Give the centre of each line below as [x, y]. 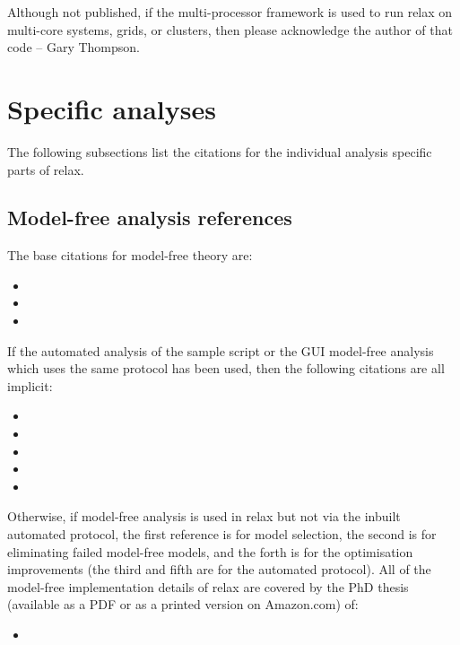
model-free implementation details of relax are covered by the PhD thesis [208, 586]
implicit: [30, 385]
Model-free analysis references [150, 218]
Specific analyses [112, 108]
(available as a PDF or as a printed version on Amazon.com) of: [183, 604]
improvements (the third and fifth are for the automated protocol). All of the [219, 569]
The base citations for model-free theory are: [130, 255]
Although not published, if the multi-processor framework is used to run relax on [230, 12]
